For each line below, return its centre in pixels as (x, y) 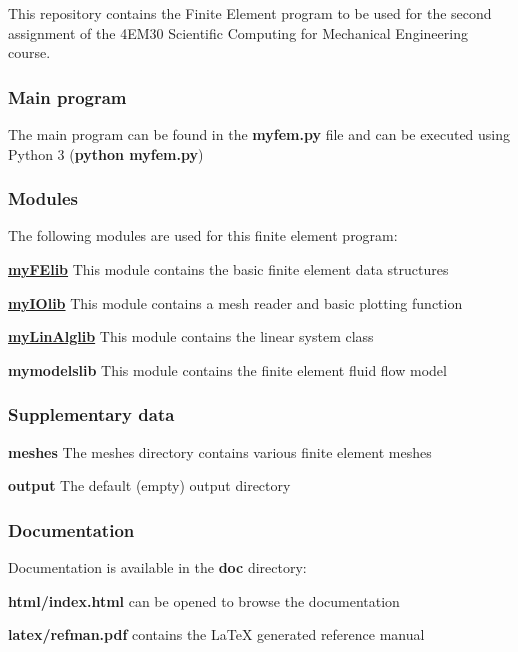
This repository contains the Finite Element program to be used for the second (250, 13)
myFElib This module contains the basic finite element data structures (228, 269)
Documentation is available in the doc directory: (157, 567)
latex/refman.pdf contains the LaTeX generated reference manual (216, 634)
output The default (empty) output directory (149, 485)
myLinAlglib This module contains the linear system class (191, 336)
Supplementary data (91, 414)
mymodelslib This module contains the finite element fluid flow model (227, 369)
